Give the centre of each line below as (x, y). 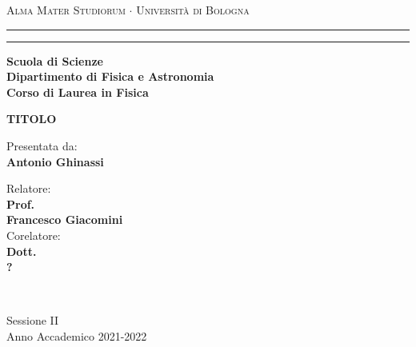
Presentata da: (42, 145)
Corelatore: (34, 235)
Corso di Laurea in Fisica (78, 92)
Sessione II (33, 320)
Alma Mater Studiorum (66, 10)
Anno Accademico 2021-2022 (77, 335)
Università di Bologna (193, 10)
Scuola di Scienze (55, 60)
